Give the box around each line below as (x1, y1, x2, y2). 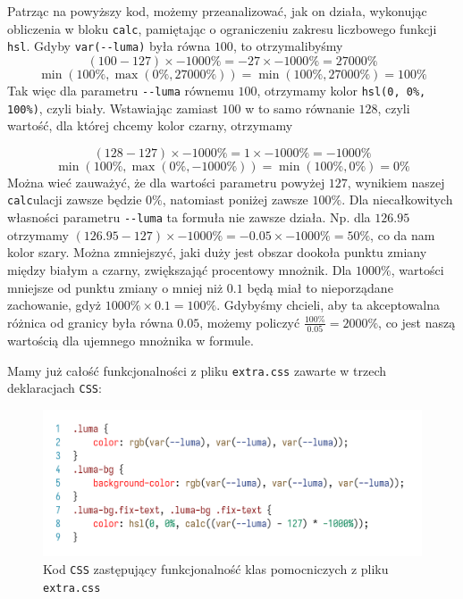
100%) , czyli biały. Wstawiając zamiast (7, 98, 218, 117)
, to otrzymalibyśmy (232, 37, 343, 55)
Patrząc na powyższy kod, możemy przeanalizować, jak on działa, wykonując (7, 2, 427, 20)
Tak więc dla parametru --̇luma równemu (7, 80, 234, 99)
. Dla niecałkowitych (341, 190, 453, 209)
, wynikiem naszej (347, 172, 445, 191)
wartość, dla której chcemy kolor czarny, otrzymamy (7, 116, 293, 135)
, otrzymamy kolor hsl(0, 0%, (257, 80, 426, 99)
